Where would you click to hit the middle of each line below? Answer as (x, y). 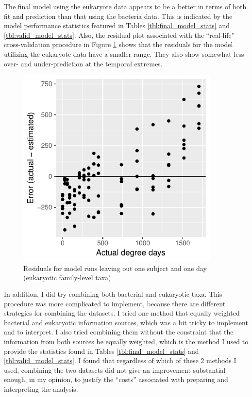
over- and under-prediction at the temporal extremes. (83, 63)
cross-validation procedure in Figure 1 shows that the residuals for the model (118, 44)
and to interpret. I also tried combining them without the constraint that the (119, 332)
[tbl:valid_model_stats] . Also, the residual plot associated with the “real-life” (119, 35)
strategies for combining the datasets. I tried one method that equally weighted (122, 313)
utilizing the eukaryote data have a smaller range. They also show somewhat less (124, 54)
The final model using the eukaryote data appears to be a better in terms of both (125, 6)
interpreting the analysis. (41, 389)
